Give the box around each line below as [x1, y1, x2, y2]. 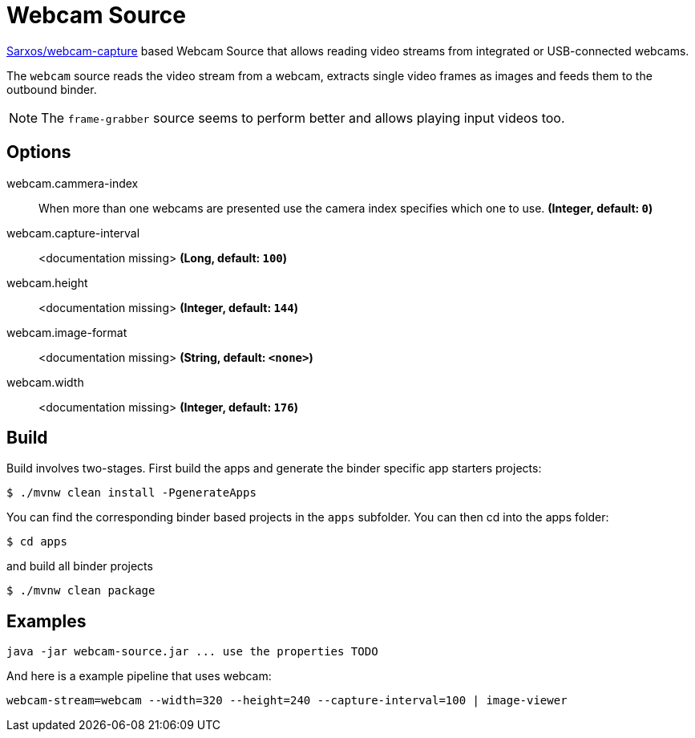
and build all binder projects [6, 559, 153, 574]
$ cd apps [6, 535, 67, 549]
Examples [6, 610, 87, 631]
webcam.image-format [6, 325, 127, 339]
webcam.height [6, 275, 88, 290]
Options [6, 142, 71, 163]
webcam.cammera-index [6, 176, 139, 190]
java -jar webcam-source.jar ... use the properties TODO [6, 645, 378, 659]
